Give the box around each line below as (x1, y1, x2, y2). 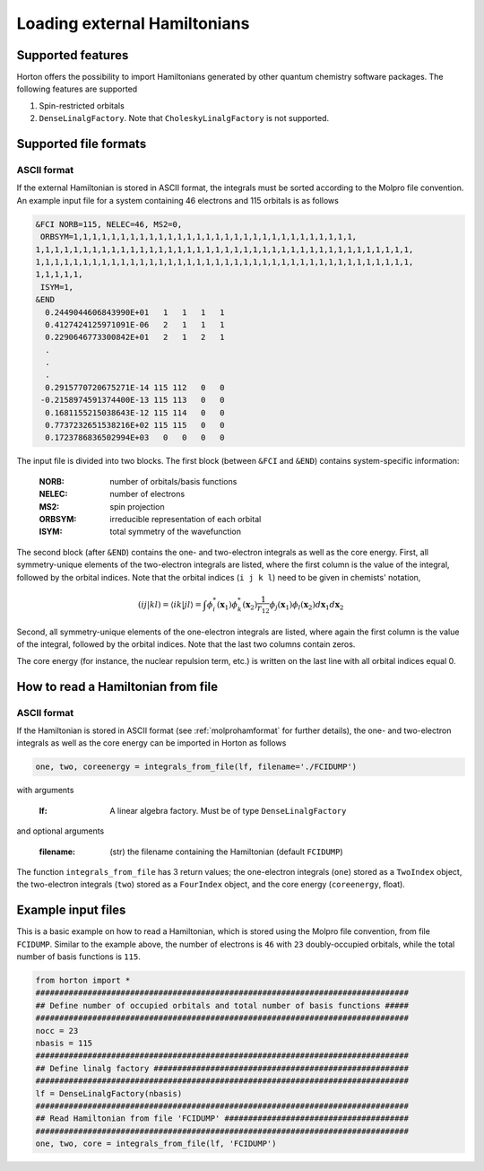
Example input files (16, 903, 126, 918)
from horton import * (35, 975, 131, 986)
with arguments (16, 785, 74, 796)
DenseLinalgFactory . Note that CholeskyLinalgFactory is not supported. (39, 113, 330, 124)
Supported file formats (16, 136, 147, 152)
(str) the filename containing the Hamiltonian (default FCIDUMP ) (109, 846, 344, 857)
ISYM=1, (40, 282, 74, 292)
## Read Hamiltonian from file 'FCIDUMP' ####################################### (35, 1114, 410, 1123)
